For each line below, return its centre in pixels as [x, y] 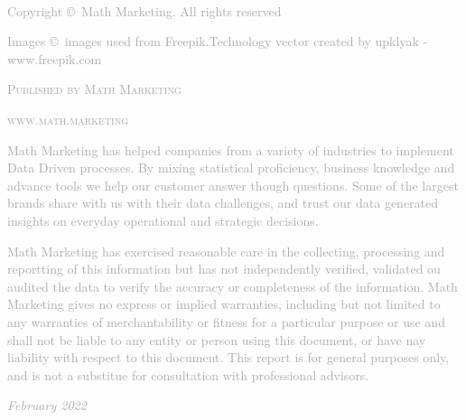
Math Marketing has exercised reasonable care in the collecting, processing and [226, 251]
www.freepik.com [55, 58]
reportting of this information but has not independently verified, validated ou [224, 269]
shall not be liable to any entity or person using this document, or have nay [217, 339]
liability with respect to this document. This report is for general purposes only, [228, 357]
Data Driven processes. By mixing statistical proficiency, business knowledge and [231, 168]
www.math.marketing [68, 119]
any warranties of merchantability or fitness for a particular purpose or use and [226, 321]
